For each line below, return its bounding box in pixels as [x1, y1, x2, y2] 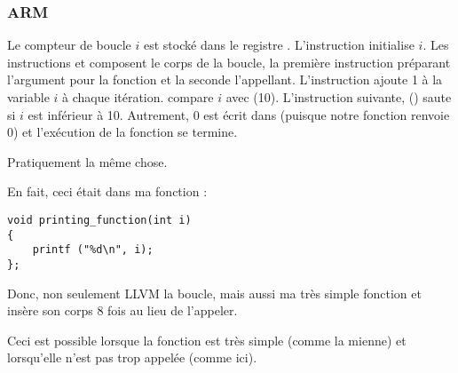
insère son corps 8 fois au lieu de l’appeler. [7, 301, 238, 320]
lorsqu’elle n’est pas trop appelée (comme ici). [7, 348, 257, 367]
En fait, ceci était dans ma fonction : [7, 182, 208, 201]
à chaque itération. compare [62, 88, 214, 106]
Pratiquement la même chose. [7, 152, 168, 171]
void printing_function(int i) [7, 213, 192, 226]
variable [7, 88, 50, 106]
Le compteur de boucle [7, 36, 131, 54]
